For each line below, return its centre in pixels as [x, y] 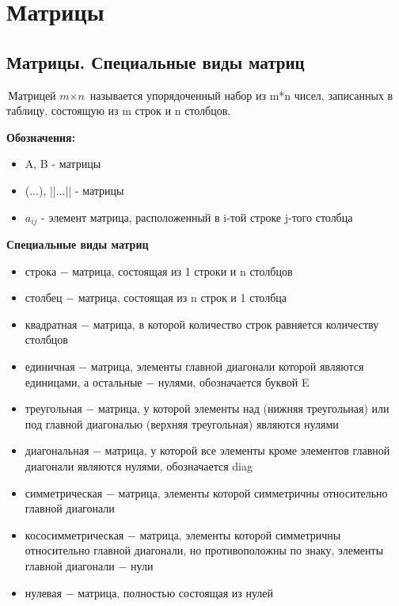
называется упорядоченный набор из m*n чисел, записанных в [241, 95]
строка [41, 272]
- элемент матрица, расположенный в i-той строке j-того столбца [197, 217]
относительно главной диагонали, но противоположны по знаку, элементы [204, 550]
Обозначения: [41, 137]
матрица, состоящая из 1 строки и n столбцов [182, 271]
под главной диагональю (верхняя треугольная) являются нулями [182, 423]
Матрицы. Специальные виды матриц [156, 61]
